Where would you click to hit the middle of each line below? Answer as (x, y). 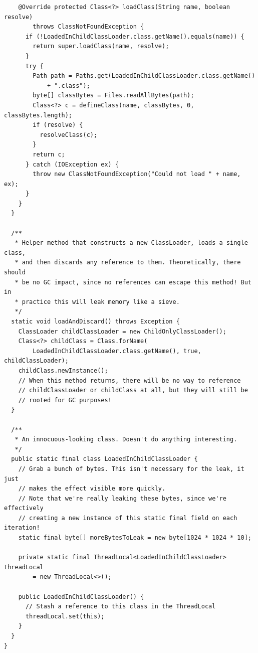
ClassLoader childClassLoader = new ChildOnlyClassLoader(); (122, 331)
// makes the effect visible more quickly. (92, 489)
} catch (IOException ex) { (72, 164)
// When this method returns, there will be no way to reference (130, 380)
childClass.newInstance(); (63, 370)
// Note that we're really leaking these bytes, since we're (122, 498)
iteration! (22, 528)
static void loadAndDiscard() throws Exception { (95, 321)
